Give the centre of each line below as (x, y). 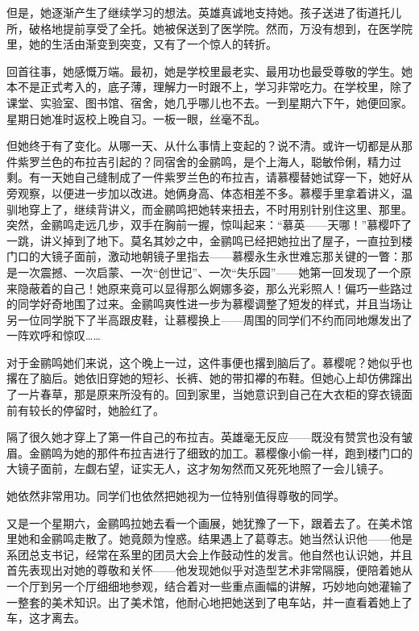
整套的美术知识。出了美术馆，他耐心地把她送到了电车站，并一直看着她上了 (215, 602)
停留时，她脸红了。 (113, 410)
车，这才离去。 (46, 618)
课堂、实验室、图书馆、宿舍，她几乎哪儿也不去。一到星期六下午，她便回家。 (209, 102)
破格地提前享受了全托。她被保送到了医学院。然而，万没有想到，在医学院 (220, 28)
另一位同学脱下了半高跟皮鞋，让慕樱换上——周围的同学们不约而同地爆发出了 (209, 319)
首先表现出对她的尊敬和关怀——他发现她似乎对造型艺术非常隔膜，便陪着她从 (209, 570)
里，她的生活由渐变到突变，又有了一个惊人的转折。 (142, 44)
